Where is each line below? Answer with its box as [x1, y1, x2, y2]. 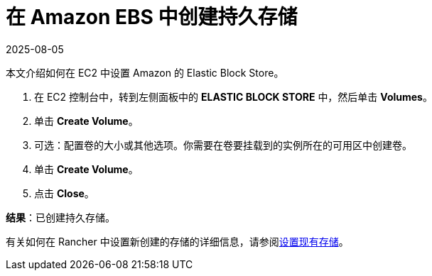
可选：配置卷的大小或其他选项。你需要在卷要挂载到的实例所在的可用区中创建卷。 [34, 138, 412, 151]
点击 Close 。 [34, 187, 94, 199]
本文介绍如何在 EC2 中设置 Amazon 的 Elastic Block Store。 [6, 66, 284, 79]
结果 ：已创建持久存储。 [6, 211, 115, 223]
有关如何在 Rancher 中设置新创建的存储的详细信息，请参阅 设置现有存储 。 [6, 235, 349, 248]
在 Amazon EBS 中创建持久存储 [6, 5, 298, 29]
